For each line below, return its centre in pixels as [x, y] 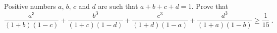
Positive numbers [30, 6]
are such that [118, 6]
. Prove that [210, 6]
